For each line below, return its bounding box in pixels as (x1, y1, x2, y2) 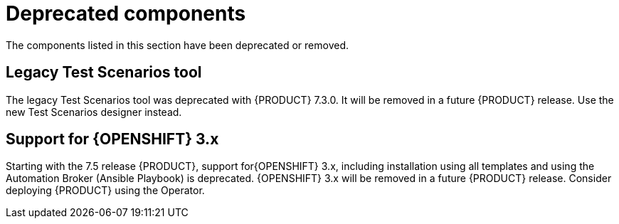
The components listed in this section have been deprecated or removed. (6, 38, 349, 51)
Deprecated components (6, 1, 246, 26)
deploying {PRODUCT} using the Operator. (6, 184, 205, 197)
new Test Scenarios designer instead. (6, 105, 182, 118)
